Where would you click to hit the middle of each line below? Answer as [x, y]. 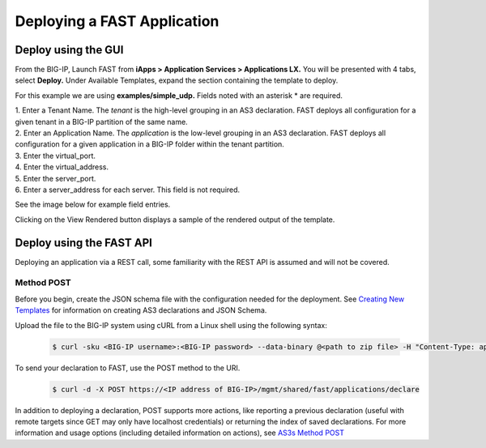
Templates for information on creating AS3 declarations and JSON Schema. [141, 310]
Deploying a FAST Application [117, 21]
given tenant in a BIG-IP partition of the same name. [101, 122]
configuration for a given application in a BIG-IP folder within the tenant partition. [150, 144]
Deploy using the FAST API [84, 243]
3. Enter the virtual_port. [55, 156]
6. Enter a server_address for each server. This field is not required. [128, 190]
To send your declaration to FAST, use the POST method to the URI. [128, 368]
